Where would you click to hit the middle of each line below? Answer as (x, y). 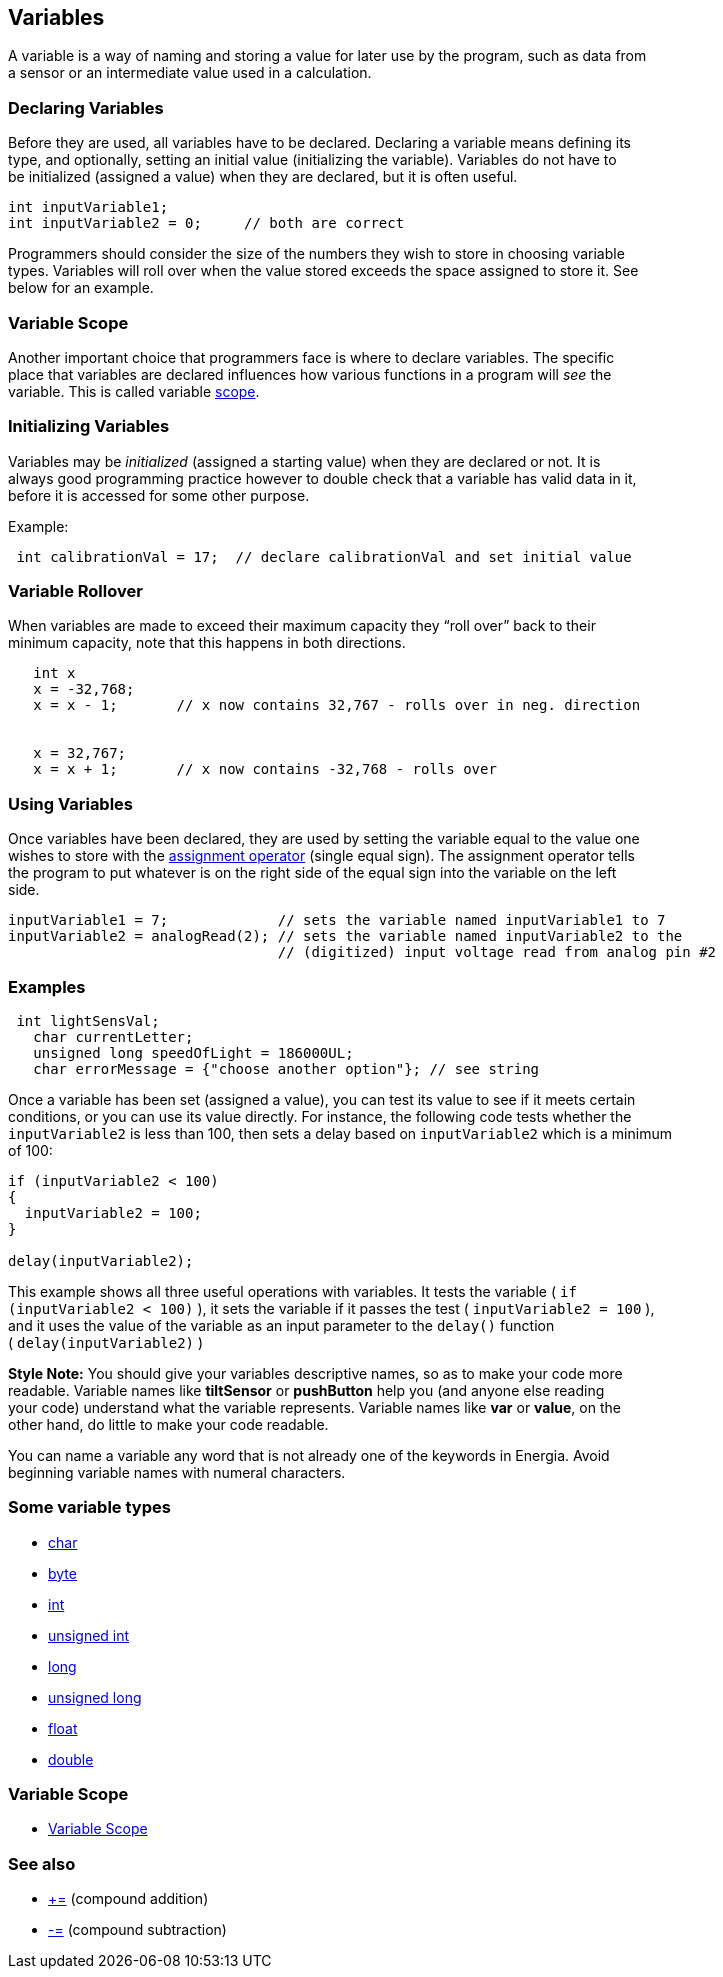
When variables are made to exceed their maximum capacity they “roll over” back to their (302, 626)
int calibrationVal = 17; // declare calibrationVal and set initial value (324, 556)
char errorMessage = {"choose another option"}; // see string (286, 1068)
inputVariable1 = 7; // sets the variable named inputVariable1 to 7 (337, 920)
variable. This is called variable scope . (134, 391)
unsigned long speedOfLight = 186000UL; (193, 1052)
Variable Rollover (75, 591)
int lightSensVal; (88, 1020)
